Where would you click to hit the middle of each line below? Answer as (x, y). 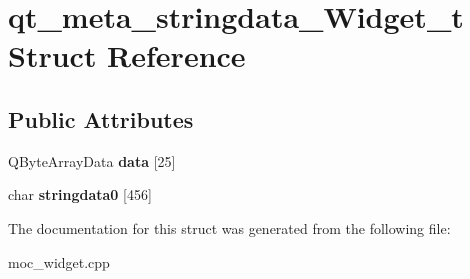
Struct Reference (127, 55)
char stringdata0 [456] (80, 194)
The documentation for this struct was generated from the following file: (229, 227)
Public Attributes (101, 118)
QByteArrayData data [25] (92, 160)
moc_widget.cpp (59, 261)
